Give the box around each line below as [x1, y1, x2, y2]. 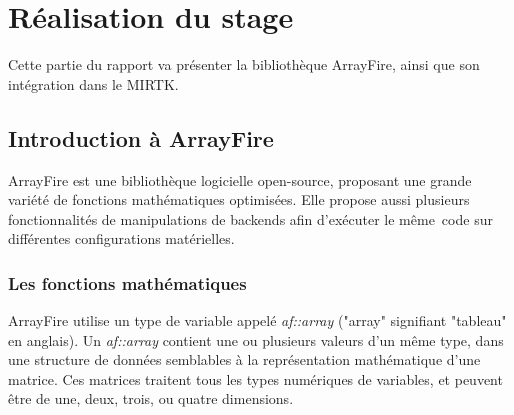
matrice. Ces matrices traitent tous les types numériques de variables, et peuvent [8, 368, 503, 389]
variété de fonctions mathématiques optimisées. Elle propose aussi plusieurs [8, 189, 470, 210]
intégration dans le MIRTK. [8, 73, 179, 94]
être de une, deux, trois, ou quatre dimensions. [8, 388, 294, 409]
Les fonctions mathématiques [8, 270, 247, 295]
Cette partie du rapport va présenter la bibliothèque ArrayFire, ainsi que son [8, 54, 480, 75]
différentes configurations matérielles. [8, 228, 235, 249]
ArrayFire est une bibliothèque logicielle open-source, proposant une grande [8, 169, 472, 190]
